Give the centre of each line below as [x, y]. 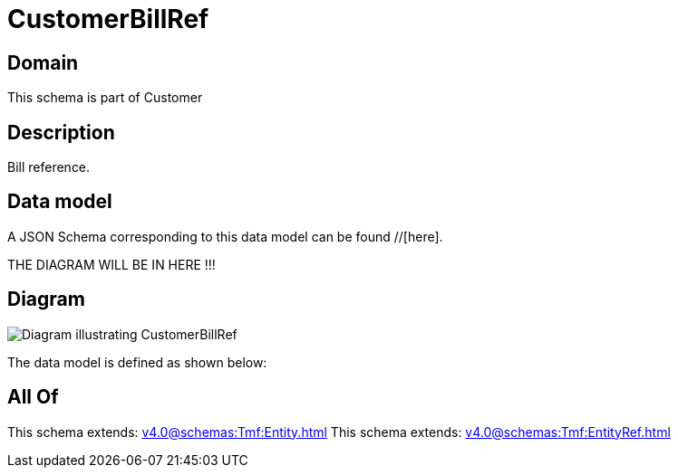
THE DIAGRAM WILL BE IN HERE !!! [111, 264]
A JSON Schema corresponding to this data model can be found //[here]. [225, 236]
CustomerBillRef [108, 19]
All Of [33, 397]
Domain [43, 62]
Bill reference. [49, 167]
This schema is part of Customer [105, 98]
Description [61, 132]
